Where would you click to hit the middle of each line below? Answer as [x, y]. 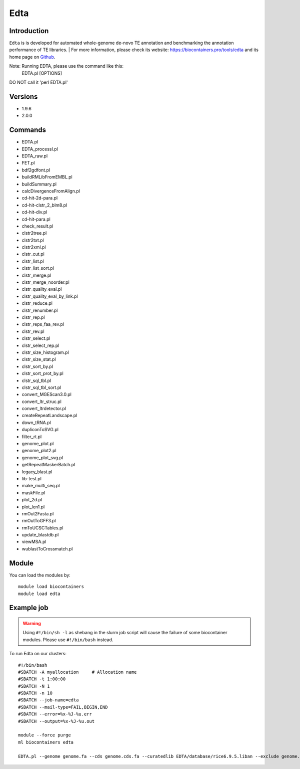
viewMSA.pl [34, 542]
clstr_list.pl [33, 261]
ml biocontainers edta [46, 742]
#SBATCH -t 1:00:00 [42, 679]
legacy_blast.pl [37, 472]
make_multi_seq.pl [41, 486]
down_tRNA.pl [36, 422]
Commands [28, 130]
